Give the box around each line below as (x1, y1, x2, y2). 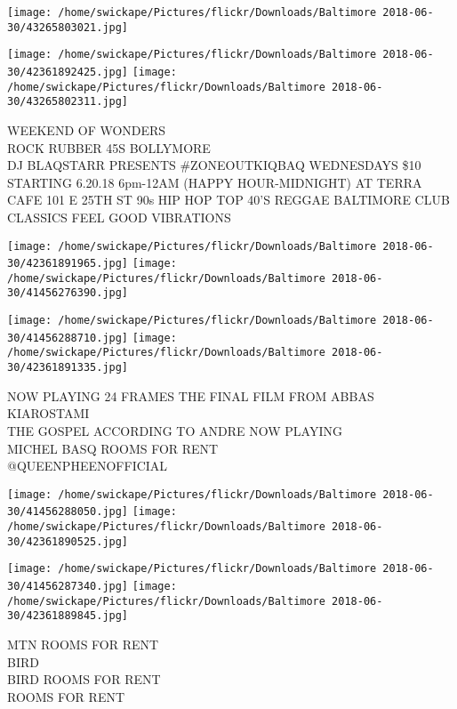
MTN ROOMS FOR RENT (7, 634, 159, 653)
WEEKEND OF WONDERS (7, 120, 166, 139)
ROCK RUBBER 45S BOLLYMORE (7, 138, 211, 157)
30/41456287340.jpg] (7, 580, 129, 592)
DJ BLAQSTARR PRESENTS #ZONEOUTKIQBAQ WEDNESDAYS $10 (7, 156, 421, 174)
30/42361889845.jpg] (7, 609, 129, 623)
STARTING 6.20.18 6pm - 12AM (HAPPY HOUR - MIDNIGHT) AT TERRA (7, 173, 422, 191)
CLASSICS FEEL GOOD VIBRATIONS (7, 207, 231, 226)
